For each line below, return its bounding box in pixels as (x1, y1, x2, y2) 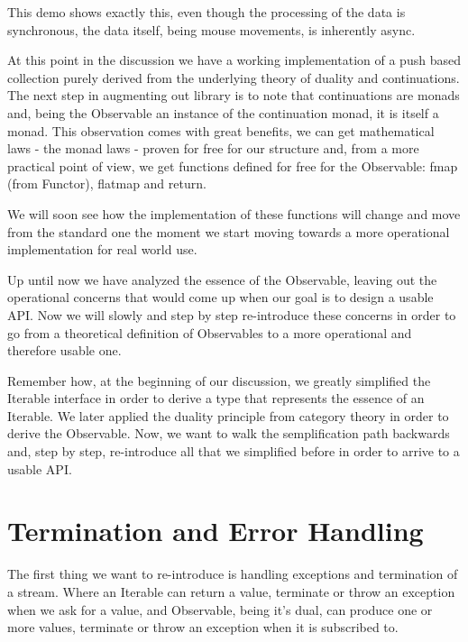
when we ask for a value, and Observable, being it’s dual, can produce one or (7, 600, 433, 619)
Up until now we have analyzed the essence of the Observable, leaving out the (7, 270, 437, 289)
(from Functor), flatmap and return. (7, 174, 206, 193)
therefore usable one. (7, 341, 122, 360)
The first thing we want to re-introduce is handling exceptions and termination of (7, 564, 458, 583)
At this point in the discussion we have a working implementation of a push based (7, 50, 461, 69)
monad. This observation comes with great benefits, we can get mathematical (7, 121, 435, 140)
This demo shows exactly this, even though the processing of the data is (7, 3, 406, 21)
